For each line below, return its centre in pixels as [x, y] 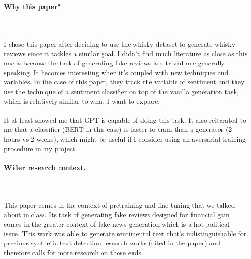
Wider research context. [45, 167]
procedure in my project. [41, 148]
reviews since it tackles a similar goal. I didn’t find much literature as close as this [126, 53]
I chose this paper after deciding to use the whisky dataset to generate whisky [120, 43]
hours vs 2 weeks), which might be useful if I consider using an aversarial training [125, 138]
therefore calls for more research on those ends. [74, 252]
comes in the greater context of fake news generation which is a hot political [117, 224]
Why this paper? [33, 6]
